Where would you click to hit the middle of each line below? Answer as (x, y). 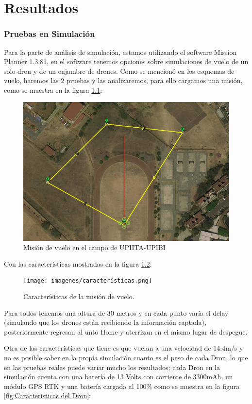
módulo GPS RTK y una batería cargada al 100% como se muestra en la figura (122, 386)
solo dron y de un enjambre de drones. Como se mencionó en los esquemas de (119, 71)
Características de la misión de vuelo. (79, 296)
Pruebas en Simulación (50, 34)
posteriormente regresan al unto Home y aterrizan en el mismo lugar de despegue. (126, 331)
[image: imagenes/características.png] (88, 281)
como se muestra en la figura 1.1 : (53, 90)
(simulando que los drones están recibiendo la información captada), (105, 322)
